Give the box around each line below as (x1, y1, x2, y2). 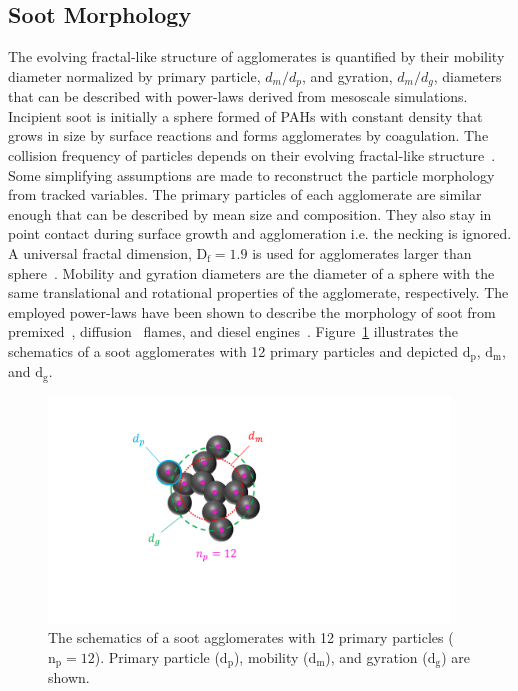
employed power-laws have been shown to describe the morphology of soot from (8, 301, 496, 322)
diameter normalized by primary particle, (8, 65, 261, 86)
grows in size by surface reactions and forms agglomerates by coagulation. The (8, 125, 489, 146)
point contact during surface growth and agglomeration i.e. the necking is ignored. (8, 223, 512, 244)
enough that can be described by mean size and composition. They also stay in (8, 203, 492, 224)
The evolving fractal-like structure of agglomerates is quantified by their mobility (8, 46, 505, 67)
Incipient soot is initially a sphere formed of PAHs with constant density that (8, 105, 483, 126)
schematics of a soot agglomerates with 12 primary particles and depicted (8, 340, 459, 361)
